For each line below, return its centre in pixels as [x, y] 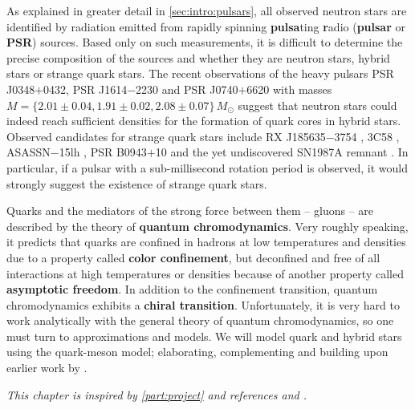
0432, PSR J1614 [85, 89]
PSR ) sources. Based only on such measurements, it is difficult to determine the [205, 42]
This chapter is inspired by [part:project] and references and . [157, 394]
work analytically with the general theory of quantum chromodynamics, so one [200, 320]
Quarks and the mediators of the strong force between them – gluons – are [190, 211]
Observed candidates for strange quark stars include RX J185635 [166, 136]
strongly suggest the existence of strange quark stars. [137, 183]
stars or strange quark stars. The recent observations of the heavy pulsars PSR [200, 73]
